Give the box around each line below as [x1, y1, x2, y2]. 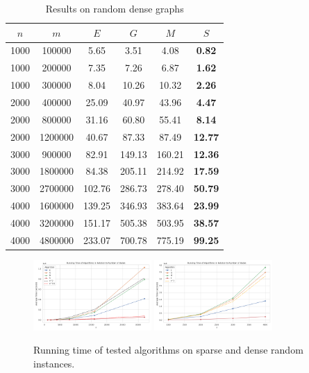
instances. [33, 356, 75, 370]
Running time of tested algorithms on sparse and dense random [33, 342, 303, 357]
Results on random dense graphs [45, 1, 184, 15]
